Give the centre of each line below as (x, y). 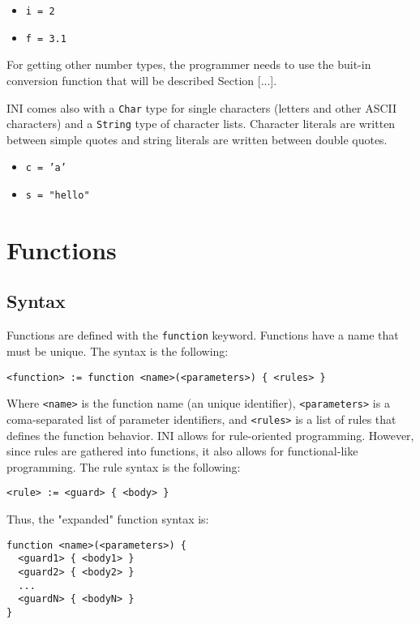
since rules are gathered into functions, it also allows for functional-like (182, 451)
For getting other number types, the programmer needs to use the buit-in (189, 64)
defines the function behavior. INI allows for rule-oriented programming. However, (210, 435)
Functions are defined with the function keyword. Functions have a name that (203, 335)
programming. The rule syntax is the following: (124, 466)
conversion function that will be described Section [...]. (142, 80)
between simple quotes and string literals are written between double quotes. (197, 139)
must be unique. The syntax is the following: (118, 350)
